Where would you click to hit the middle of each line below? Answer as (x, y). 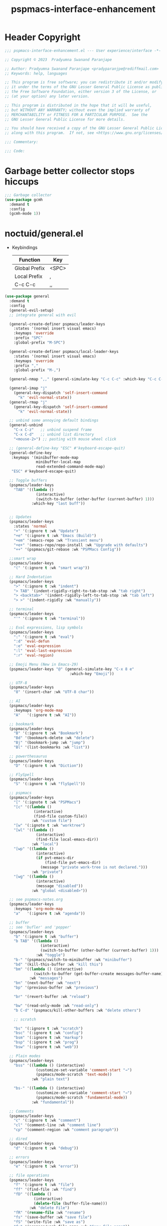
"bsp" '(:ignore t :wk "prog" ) (46, 1042)
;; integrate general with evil (43, 315)
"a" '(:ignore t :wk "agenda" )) (49, 913)
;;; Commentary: (21, 142)
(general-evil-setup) (32, 310)
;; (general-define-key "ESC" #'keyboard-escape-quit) (67, 448)
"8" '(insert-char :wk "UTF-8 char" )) (54, 692)
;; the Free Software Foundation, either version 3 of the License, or (81, 92)
